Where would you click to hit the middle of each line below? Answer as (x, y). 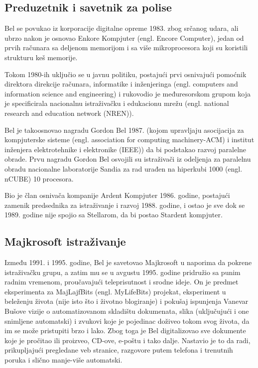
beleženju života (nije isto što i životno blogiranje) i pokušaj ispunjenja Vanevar (127, 301)
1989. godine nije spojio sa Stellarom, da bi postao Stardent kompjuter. (114, 215)
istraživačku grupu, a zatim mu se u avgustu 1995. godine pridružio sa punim (123, 272)
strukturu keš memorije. (41, 57)
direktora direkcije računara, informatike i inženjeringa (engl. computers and (121, 84)
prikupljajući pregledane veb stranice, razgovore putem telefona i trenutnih (119, 350)
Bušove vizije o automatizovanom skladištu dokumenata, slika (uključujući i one (127, 311)
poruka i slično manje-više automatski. (64, 360)
